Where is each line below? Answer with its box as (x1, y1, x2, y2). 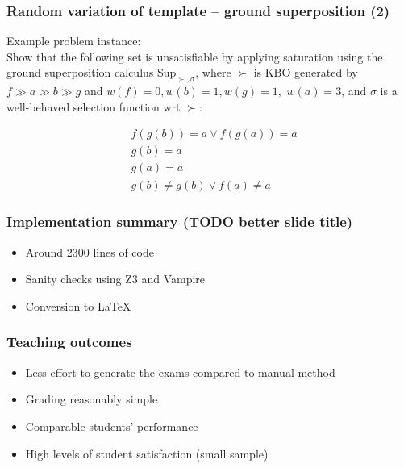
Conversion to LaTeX (25, 297, 131, 314)
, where (195, 64, 231, 81)
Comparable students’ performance (25, 417, 198, 434)
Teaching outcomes (6, 332, 132, 352)
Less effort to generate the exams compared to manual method (25, 363, 335, 380)
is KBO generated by (253, 64, 358, 81)
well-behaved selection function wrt (6, 98, 181, 115)
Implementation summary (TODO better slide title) (6, 211, 353, 232)
